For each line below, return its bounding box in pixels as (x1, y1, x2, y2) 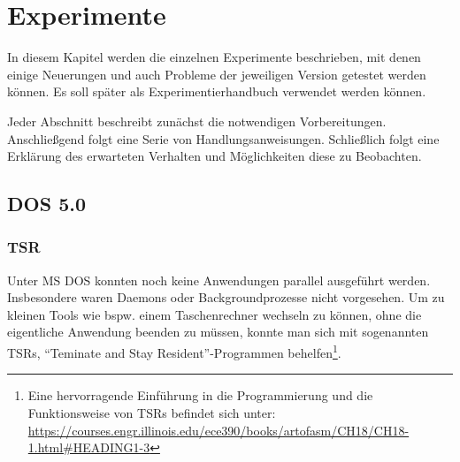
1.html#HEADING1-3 (27, 438, 150, 457)
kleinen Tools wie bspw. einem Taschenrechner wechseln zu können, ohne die (7, 305, 422, 323)
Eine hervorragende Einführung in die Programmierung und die (27, 386, 373, 405)
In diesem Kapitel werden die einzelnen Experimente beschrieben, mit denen (7, 48, 421, 66)
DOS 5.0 (7, 190, 86, 217)
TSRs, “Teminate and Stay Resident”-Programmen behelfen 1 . (7, 341, 341, 361)
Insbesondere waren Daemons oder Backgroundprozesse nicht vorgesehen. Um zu (7, 288, 445, 307)
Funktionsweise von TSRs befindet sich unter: (27, 403, 276, 421)
